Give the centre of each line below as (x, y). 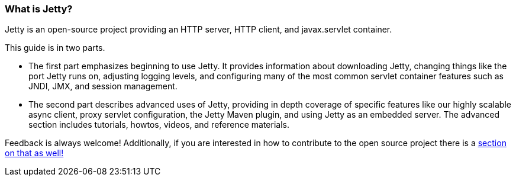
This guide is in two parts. (55, 48)
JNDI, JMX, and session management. (103, 86)
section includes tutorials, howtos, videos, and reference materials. (159, 125)
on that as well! (34, 153)
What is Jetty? (39, 9)
